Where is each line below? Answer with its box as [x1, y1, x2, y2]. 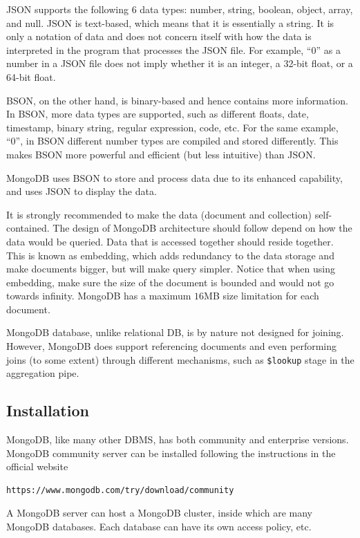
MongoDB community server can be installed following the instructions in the [6, 445, 336, 460]
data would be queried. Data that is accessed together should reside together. [6, 234, 334, 248]
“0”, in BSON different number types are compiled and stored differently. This [6, 133, 339, 148]
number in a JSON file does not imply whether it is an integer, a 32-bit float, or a [6, 56, 353, 71]
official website [6, 459, 68, 474]
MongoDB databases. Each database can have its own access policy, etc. [6, 519, 312, 534]
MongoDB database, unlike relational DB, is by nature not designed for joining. [6, 325, 344, 340]
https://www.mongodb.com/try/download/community [6, 485, 234, 495]
